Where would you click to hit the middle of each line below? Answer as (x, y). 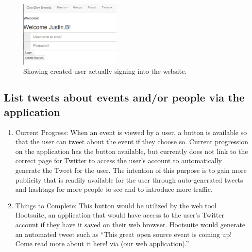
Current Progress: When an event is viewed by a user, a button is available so (131, 132)
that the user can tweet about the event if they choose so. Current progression (132, 142)
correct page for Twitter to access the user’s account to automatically (118, 160)
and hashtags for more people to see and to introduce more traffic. (114, 189)
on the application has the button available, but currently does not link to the (132, 151)
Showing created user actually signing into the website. (105, 71)
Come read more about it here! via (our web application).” (102, 244)
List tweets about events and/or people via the (124, 97)
